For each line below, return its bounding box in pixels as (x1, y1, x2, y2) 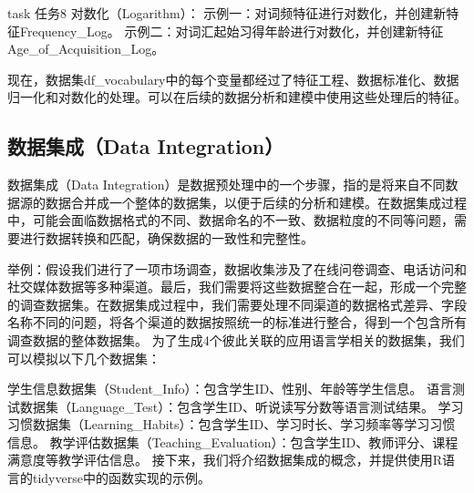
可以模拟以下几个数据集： (7, 348, 160, 367)
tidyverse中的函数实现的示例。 (32, 468, 211, 488)
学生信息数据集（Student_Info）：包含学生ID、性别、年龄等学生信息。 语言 (7, 379, 452, 398)
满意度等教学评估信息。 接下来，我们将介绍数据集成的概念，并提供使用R (7, 450, 442, 469)
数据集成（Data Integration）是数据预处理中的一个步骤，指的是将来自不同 (7, 175, 446, 194)
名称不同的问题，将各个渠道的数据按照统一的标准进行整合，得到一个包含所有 (7, 313, 467, 332)
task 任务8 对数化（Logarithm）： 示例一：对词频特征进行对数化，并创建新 (7, 4, 447, 22)
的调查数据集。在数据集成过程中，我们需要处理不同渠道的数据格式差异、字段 (7, 294, 467, 313)
